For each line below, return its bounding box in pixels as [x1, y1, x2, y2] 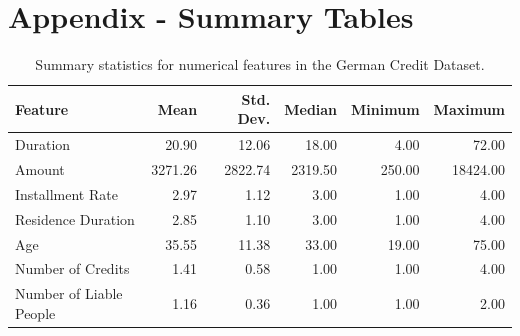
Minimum [351, 98, 420, 119]
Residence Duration [15, 208, 135, 229]
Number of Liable [15, 283, 123, 304]
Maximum [433, 98, 505, 119]
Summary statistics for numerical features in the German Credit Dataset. [35, 54, 485, 75]
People [15, 302, 56, 323]
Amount [15, 159, 65, 179]
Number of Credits [15, 258, 130, 279]
